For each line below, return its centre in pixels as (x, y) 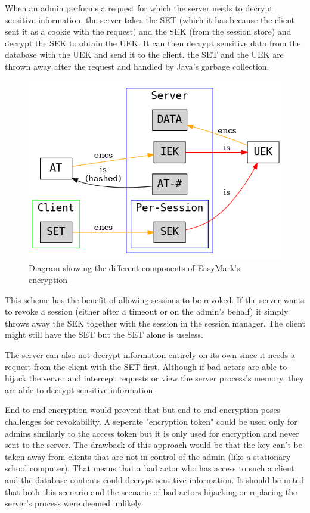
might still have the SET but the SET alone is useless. (104, 335)
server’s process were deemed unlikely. (74, 503)
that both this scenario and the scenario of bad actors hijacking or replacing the (151, 491)
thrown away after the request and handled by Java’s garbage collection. (137, 66)
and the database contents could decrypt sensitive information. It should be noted (155, 479)
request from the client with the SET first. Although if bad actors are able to (146, 366)
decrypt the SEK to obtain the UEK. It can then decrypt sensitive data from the (153, 43)
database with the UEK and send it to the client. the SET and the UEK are (144, 55)
